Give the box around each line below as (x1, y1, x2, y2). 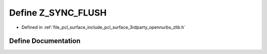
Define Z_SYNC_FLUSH (9, 7, 107, 18)
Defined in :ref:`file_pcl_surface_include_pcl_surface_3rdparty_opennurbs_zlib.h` (21, 24, 185, 30)
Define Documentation (9, 37, 81, 45)
